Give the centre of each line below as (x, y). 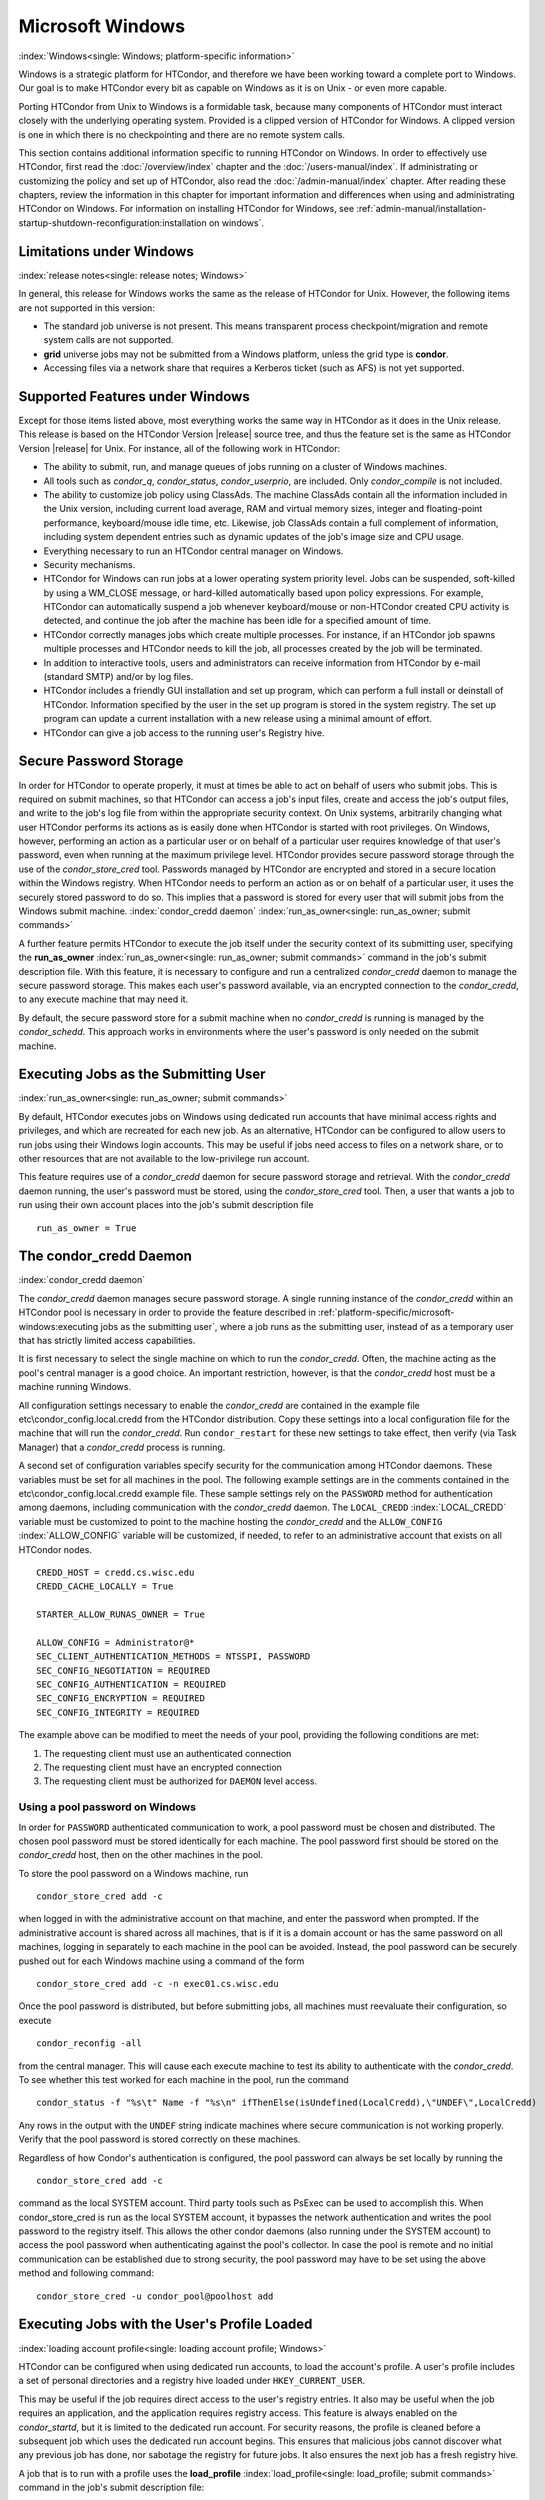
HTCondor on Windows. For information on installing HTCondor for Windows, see (186, 209)
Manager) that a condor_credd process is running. (122, 1447)
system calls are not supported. (108, 340)
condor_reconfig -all (89, 2043)
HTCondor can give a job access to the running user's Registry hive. (184, 732)
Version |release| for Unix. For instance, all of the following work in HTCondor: (179, 448)
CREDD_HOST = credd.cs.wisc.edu (115, 1572)
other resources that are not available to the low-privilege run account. (164, 1158)
